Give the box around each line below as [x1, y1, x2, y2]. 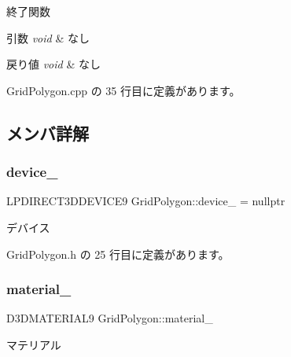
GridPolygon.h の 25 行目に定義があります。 [6, 245, 230, 262]
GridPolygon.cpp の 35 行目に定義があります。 [6, 82, 241, 98]
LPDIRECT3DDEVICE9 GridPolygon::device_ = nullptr [6, 193, 285, 209]
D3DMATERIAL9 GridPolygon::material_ [6, 310, 213, 326]
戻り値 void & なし [6, 56, 101, 72]
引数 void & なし [6, 29, 90, 46]
